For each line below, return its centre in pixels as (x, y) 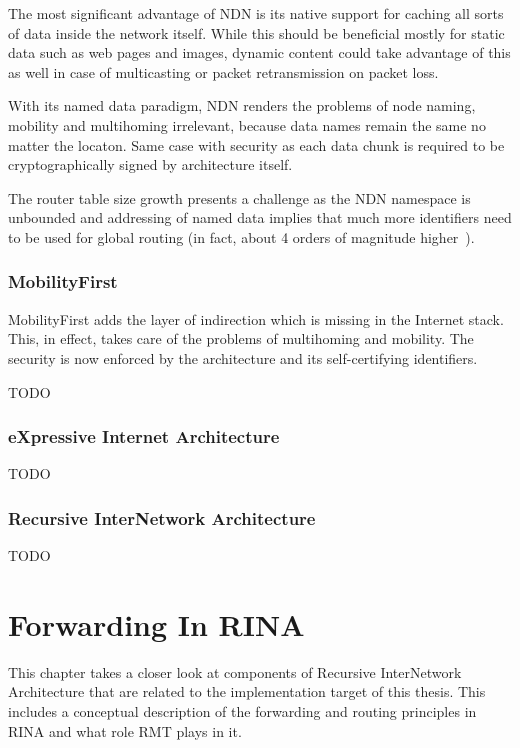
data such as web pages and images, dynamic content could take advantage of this (259, 52)
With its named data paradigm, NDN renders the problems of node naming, (242, 105)
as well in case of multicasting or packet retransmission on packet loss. (223, 71)
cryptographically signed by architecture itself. (150, 164)
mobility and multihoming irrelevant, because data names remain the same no (247, 124)
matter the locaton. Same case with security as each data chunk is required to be (256, 144)
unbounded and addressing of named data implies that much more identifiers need (260, 217)
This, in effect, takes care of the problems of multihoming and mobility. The (241, 338)
